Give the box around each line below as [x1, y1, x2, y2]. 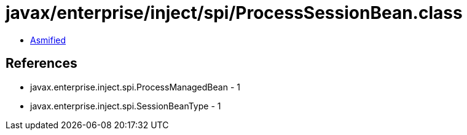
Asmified [30, 34, 66, 45]
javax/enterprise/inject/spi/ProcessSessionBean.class [6, 2, 463, 23]
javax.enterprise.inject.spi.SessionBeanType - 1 [30, 100, 221, 111]
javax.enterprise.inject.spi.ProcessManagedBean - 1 [30, 81, 240, 92]
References [6, 56, 77, 71]
